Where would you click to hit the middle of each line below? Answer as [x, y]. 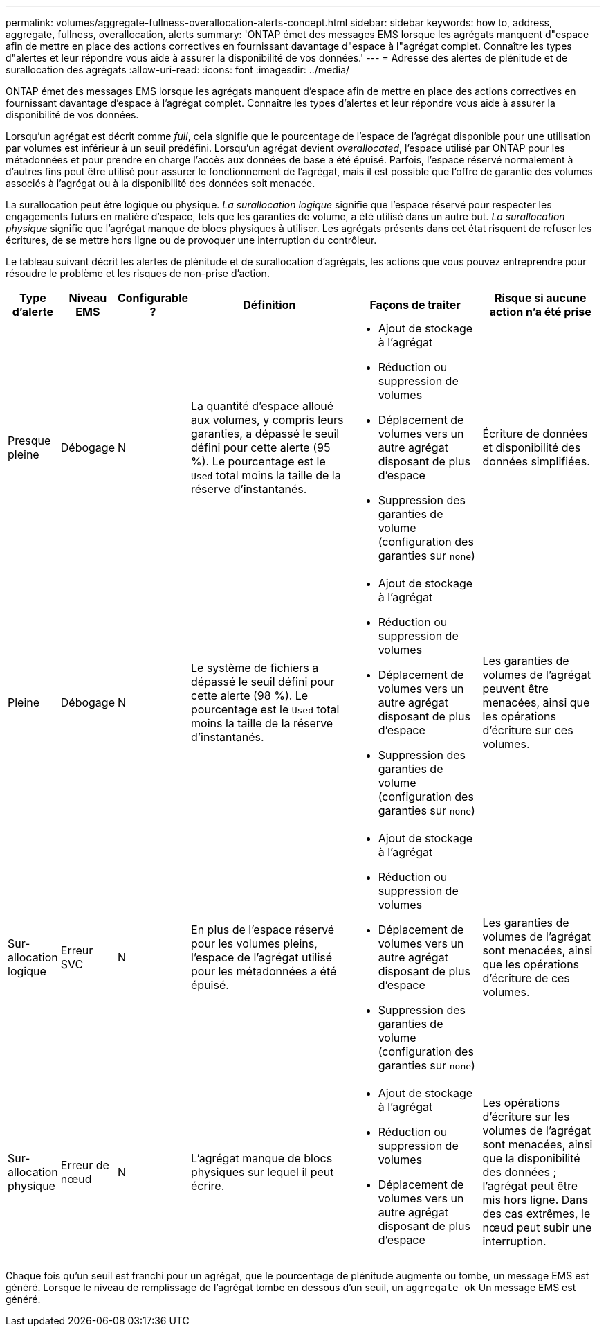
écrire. [208, 1186]
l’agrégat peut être [530, 1186]
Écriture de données [535, 434]
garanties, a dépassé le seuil [265, 434]
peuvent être [515, 689]
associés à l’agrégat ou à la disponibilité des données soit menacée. [160, 183]
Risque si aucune [541, 298]
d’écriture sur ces [528, 730]
